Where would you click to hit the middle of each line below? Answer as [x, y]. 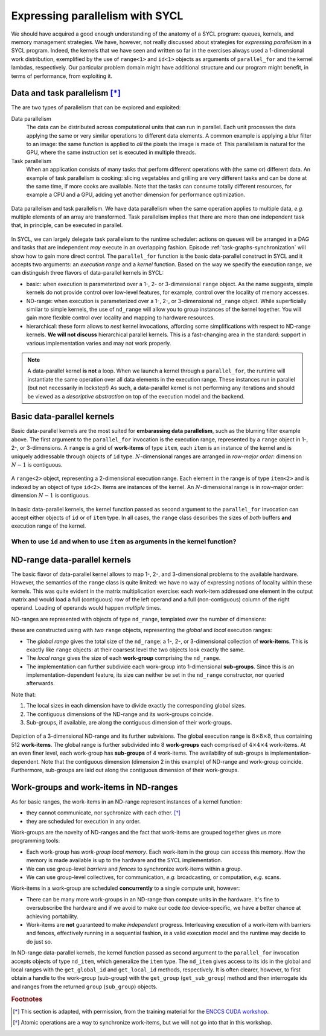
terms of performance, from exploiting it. [62, 76]
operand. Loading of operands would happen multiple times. [86, 608]
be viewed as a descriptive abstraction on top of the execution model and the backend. [136, 396]
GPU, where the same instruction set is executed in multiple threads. [111, 152]
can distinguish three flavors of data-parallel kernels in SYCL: [88, 273]
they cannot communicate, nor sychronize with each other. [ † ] [104, 813]
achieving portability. [52, 916]
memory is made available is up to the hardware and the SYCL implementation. [124, 860]
